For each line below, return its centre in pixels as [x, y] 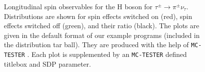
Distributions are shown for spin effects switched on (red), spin [98, 16]
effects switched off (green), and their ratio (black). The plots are [102, 26]
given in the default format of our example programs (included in [102, 35]
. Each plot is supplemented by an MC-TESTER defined [107, 54]
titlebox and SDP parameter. [47, 63]
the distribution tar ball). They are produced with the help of [96, 45]
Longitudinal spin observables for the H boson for [78, 6]
